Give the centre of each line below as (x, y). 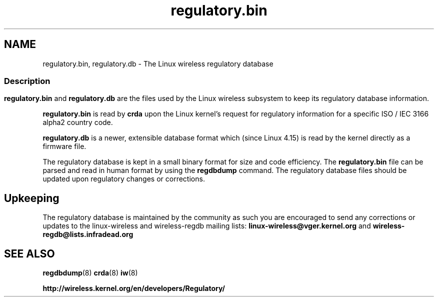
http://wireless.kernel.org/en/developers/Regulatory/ (134, 288)
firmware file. (64, 146)
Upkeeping (32, 198)
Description (27, 81)
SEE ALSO (29, 253)
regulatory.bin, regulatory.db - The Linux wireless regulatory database (158, 63)
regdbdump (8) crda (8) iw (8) (90, 273)
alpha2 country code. (78, 122)
